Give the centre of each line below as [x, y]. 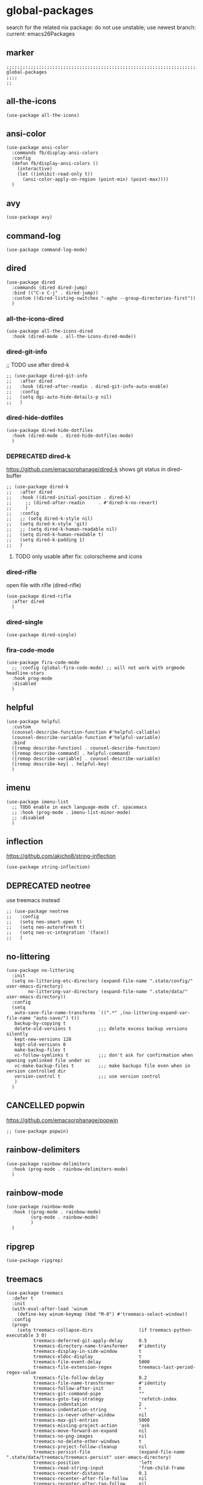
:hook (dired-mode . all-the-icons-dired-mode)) [74, 337]
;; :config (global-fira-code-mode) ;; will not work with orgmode [98, 668]
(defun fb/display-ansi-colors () [55, 164]
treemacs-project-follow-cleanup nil [90, 1447]
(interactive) [35, 169]
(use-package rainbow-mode [40, 1207]
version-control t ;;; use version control [88, 1076]
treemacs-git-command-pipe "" [89, 1394]
